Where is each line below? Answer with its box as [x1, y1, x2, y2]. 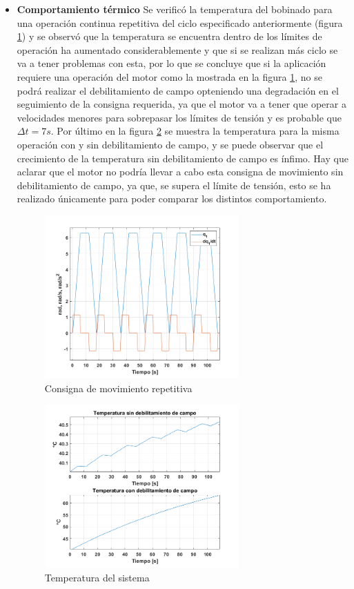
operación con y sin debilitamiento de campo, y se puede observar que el [17, 137, 324, 151]
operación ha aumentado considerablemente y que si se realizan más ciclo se [17, 42, 338, 57]
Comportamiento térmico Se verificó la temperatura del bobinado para [17, 2, 333, 16]
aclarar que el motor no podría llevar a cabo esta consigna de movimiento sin [17, 164, 344, 179]
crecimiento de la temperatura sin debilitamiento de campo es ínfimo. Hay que [17, 151, 348, 165]
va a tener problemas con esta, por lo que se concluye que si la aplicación [17, 56, 326, 70]
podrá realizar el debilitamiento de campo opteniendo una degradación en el [17, 83, 339, 97]
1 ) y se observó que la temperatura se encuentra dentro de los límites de [17, 29, 322, 44]
